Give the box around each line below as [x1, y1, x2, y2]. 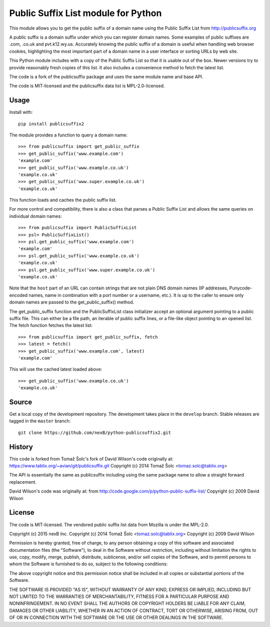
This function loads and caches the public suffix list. [9, 197, 117, 203]
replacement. [9, 479, 37, 485]
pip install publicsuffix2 [18, 121, 84, 126]
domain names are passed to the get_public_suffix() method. [9, 299, 134, 305]
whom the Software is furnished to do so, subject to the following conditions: [9, 561, 168, 567]
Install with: [9, 109, 33, 115]
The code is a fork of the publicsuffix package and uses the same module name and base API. [9, 73, 203, 80]
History [9, 442, 33, 451]
